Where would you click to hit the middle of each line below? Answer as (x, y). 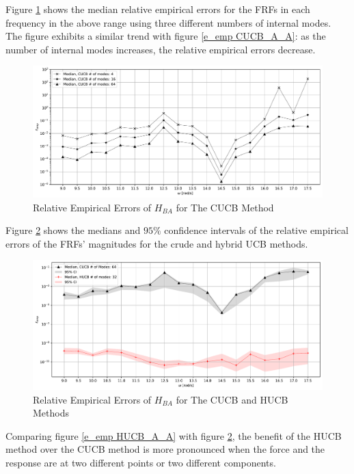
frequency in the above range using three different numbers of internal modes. (168, 22)
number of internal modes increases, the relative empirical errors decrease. (161, 49)
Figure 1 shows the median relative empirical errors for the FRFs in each (158, 9)
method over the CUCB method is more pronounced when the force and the (165, 449)
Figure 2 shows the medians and (73, 230)
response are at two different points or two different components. (141, 463)
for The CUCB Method (225, 207)
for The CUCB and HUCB (232, 399)
